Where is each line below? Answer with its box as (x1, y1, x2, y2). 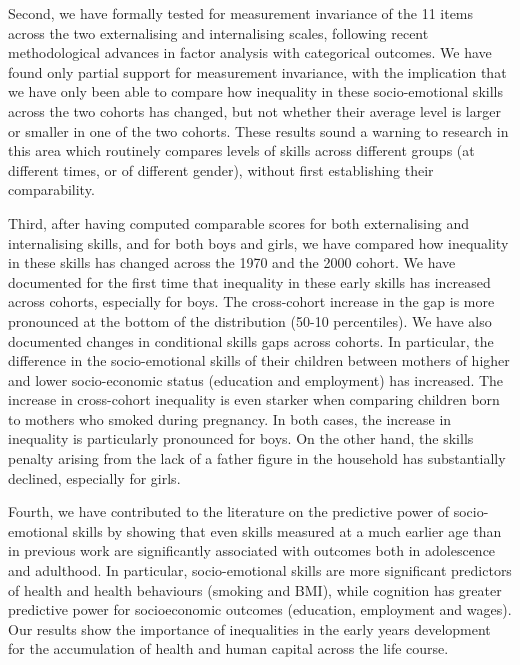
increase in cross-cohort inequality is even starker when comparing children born (8, 389, 500, 410)
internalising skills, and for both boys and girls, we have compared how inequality (8, 232, 509, 253)
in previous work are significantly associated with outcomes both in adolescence (8, 540, 496, 561)
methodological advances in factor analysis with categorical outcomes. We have (8, 42, 492, 63)
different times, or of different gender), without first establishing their (8, 159, 434, 180)
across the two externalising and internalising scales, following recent (8, 22, 429, 43)
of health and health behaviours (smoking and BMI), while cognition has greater (8, 579, 502, 600)
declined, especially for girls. (8, 467, 181, 488)
